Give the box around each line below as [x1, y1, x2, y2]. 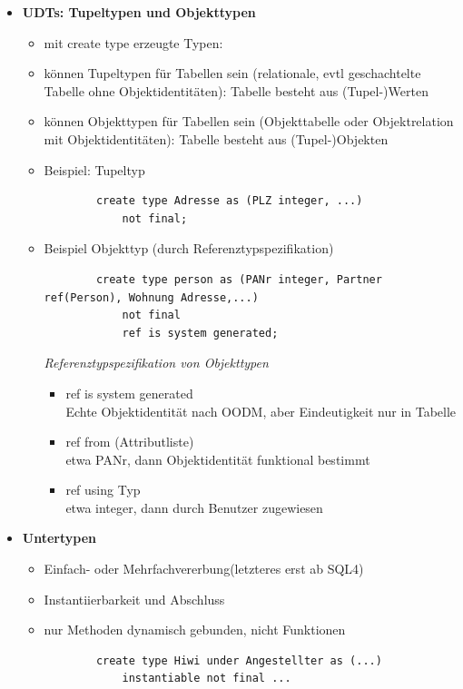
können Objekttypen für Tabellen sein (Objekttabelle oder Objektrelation [44, 112, 454, 131]
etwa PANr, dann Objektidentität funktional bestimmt [65, 449, 370, 468]
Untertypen [22, 528, 96, 547]
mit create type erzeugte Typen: [44, 33, 223, 52]
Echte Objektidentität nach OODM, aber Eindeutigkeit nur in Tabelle [65, 401, 457, 420]
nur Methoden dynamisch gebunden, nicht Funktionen [44, 620, 346, 639]
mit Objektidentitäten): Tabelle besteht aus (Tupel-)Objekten [44, 129, 389, 148]
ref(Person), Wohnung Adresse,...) [44, 290, 259, 304]
